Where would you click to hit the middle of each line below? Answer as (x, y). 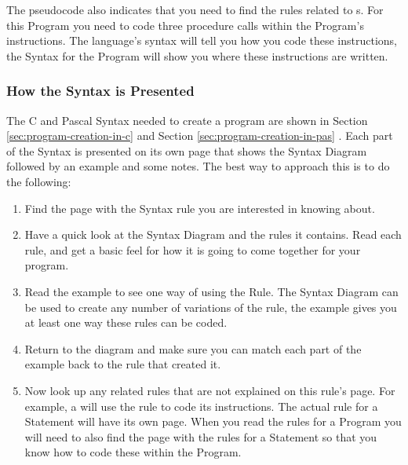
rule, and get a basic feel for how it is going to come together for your (193, 249)
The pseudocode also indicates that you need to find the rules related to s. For (195, 9)
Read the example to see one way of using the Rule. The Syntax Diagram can (211, 291)
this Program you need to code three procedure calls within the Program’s (185, 25)
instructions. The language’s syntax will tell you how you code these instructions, (202, 40)
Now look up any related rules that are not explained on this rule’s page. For (210, 390)
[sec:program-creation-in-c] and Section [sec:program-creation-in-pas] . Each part (200, 135)
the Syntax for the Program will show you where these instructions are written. (197, 55)
